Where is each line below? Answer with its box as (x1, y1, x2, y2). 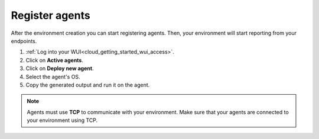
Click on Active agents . (25, 57, 84, 64)
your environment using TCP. (27, 117, 98, 124)
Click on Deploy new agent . (25, 65, 94, 72)
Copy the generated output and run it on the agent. (25, 81, 150, 88)
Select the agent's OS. (25, 73, 80, 80)
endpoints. (11, 37, 37, 44)
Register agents (11, 9, 91, 22)
